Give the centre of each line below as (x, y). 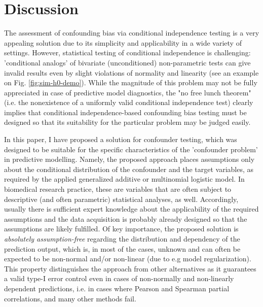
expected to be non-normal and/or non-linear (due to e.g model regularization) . (128, 259)
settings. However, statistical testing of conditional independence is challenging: (127, 53)
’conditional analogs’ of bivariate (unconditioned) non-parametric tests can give (127, 62)
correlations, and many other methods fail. (70, 298)
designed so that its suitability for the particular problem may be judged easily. (127, 122)
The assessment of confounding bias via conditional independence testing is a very (132, 33)
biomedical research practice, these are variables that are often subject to (118, 189)
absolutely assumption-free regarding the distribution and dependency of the (122, 238)
